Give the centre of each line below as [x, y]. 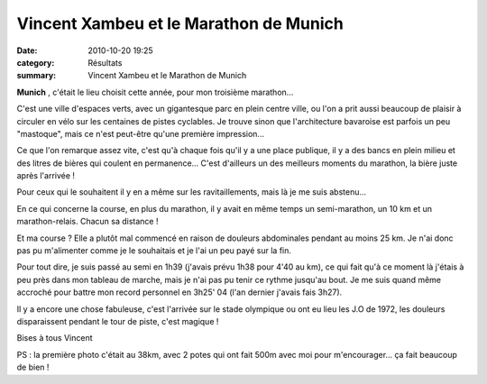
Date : [27, 50]
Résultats [105, 62]
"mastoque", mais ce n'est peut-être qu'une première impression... [141, 133]
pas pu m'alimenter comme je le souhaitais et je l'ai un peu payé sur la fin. [154, 251]
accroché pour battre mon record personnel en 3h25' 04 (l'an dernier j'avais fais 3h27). [179, 292]
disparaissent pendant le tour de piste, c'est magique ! [118, 321]
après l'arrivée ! [46, 176]
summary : [37, 76]
